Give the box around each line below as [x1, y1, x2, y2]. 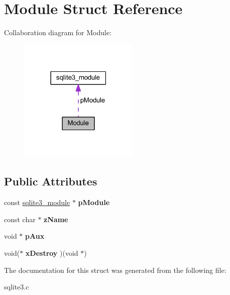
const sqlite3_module [4, 197, 70, 208]
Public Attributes [4, 173, 97, 189]
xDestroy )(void [25, 247, 78, 258]
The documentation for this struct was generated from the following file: [4, 264, 226, 275]
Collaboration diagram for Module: [4, 27, 112, 38]
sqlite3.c [4, 281, 29, 292]
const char [4, 214, 36, 224]
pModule [78, 197, 110, 208]
